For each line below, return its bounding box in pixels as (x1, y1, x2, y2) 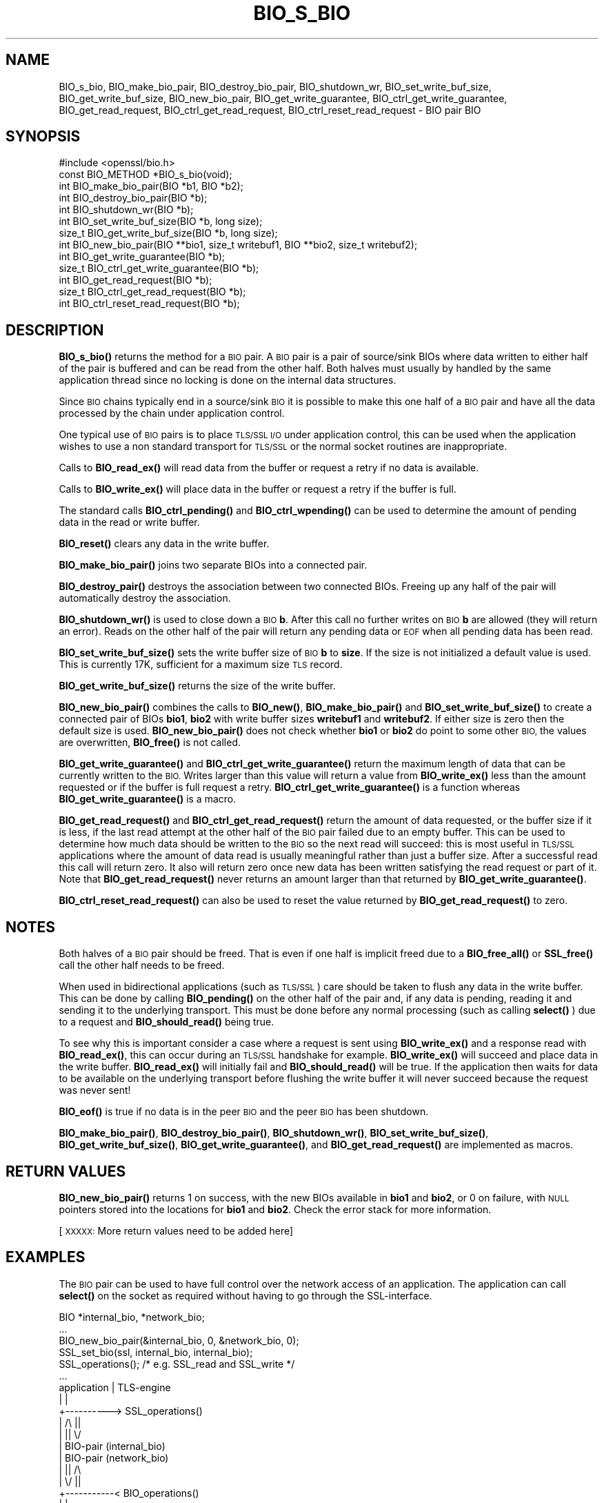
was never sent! (59, 1084, 131, 1097)
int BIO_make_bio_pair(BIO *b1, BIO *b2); (59, 180, 243, 193)
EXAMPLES (6, 1248, 85, 1266)
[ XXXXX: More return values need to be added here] (59, 1224, 294, 1237)
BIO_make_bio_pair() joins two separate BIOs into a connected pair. (59, 559, 368, 571)
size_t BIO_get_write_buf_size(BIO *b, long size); (59, 227, 278, 239)
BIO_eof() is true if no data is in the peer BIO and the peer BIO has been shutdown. (59, 1106, 429, 1118)
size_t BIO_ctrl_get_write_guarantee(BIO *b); (59, 262, 259, 275)
